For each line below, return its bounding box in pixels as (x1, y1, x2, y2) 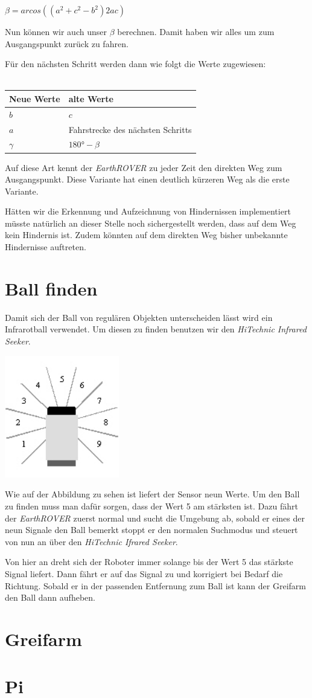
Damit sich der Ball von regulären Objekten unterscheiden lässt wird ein (5, 311, 273, 323)
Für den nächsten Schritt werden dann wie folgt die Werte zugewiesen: (5, 57, 266, 70)
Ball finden (5, 276, 98, 300)
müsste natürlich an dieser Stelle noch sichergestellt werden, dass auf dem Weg (5, 216, 296, 229)
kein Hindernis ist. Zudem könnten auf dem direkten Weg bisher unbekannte (5, 228, 288, 241)
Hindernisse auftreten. (5, 241, 86, 253)
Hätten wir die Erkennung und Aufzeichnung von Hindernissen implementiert (5, 205, 291, 218)
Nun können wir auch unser (5, 25, 107, 37)
